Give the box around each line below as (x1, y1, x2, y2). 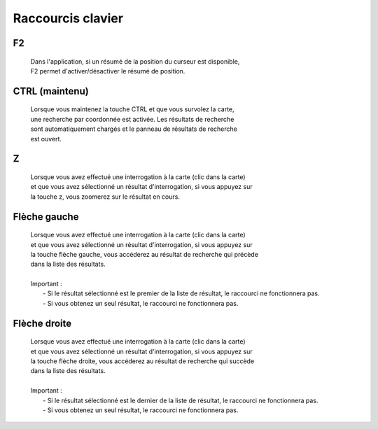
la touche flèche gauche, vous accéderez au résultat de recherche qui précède (30, 250, 259, 258)
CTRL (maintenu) (13, 85, 89, 97)
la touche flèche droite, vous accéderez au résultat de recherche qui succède (30, 357, 255, 365)
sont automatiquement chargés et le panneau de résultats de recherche (30, 125, 237, 133)
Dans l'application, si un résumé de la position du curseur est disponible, (30, 57, 240, 66)
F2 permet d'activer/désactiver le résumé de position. (30, 66, 185, 75)
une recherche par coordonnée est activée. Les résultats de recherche (30, 115, 234, 123)
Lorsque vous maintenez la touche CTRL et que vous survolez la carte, (30, 105, 234, 113)
